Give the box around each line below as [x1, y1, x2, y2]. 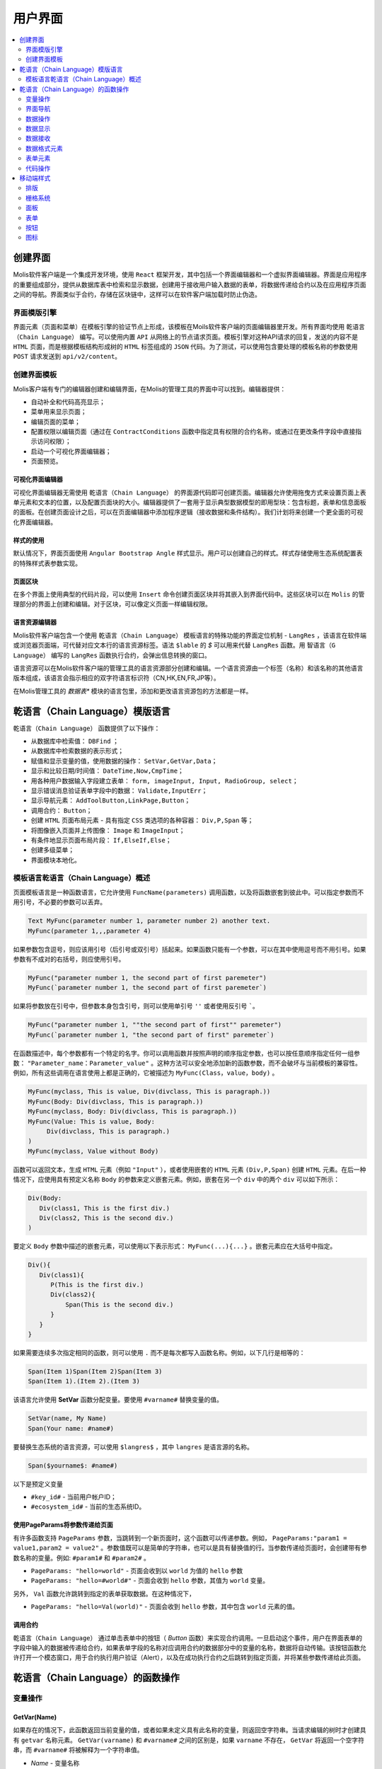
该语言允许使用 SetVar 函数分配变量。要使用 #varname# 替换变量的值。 [13, 1395, 223, 1404]
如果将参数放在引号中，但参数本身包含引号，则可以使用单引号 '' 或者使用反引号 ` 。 [13, 1002, 260, 1010]
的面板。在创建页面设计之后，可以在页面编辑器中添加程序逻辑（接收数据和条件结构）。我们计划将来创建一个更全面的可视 [13, 508, 364, 517]
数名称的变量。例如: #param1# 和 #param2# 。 [13, 1553, 150, 1562]
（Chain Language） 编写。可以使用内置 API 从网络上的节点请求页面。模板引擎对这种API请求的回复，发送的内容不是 [13, 333, 359, 341]
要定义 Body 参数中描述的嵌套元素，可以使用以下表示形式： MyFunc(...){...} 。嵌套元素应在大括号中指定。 [13, 1242, 337, 1250]
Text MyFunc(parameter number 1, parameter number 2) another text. [28, 917, 271, 925]
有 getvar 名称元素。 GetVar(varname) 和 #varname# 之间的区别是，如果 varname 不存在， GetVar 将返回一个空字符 [13, 1736, 364, 1744]
